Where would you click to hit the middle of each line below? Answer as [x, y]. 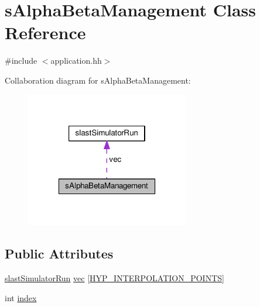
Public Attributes [59, 253]
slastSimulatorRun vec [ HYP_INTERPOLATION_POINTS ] [114, 278]
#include [21, 61]
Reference [45, 32]
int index [21, 297]
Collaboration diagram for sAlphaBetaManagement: [98, 80]
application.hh [76, 61]
